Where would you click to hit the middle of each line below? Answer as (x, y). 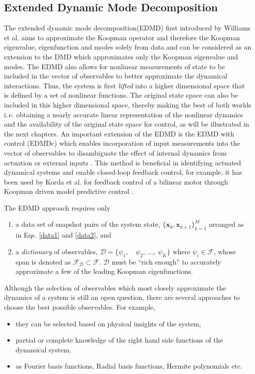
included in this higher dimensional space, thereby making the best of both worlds (128, 104)
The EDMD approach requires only (57, 207)
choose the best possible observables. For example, (80, 307)
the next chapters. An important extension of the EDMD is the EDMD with (119, 133)
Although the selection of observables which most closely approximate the (115, 287)
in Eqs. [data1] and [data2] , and (63, 235)
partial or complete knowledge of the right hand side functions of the (119, 340)
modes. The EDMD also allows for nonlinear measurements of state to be (114, 66)
